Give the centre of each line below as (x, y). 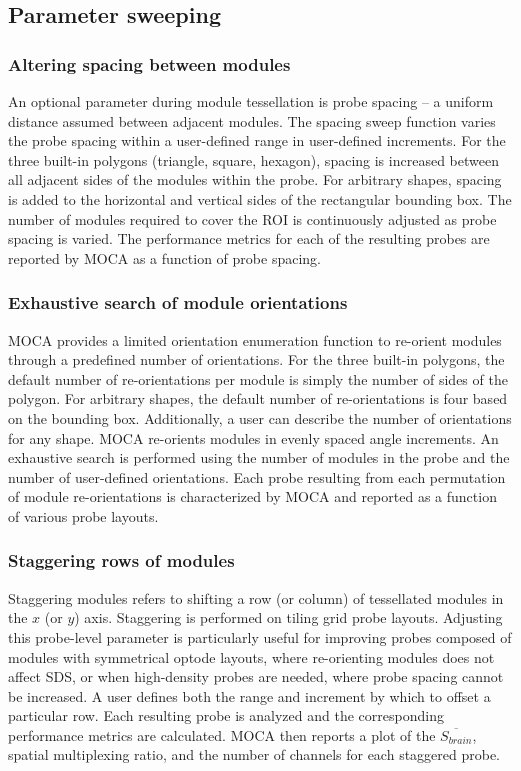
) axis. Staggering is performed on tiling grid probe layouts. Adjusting (288, 617)
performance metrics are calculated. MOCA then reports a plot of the (222, 734)
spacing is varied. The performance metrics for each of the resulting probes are (249, 238)
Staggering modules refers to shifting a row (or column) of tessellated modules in (256, 597)
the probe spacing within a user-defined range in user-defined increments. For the (257, 140)
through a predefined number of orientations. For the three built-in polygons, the (256, 359)
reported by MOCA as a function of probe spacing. (164, 257)
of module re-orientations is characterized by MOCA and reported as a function (252, 496)
